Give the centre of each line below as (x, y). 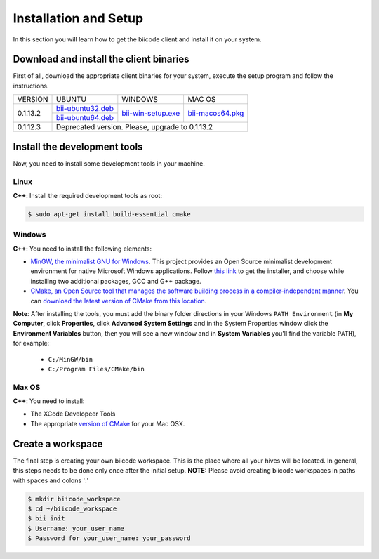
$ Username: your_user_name (76, 528)
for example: (31, 343)
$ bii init (46, 519)
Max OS (27, 387)
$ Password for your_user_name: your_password (109, 538)
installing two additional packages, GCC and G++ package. (116, 281)
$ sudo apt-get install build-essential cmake (109, 214)
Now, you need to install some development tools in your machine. (109, 163)
